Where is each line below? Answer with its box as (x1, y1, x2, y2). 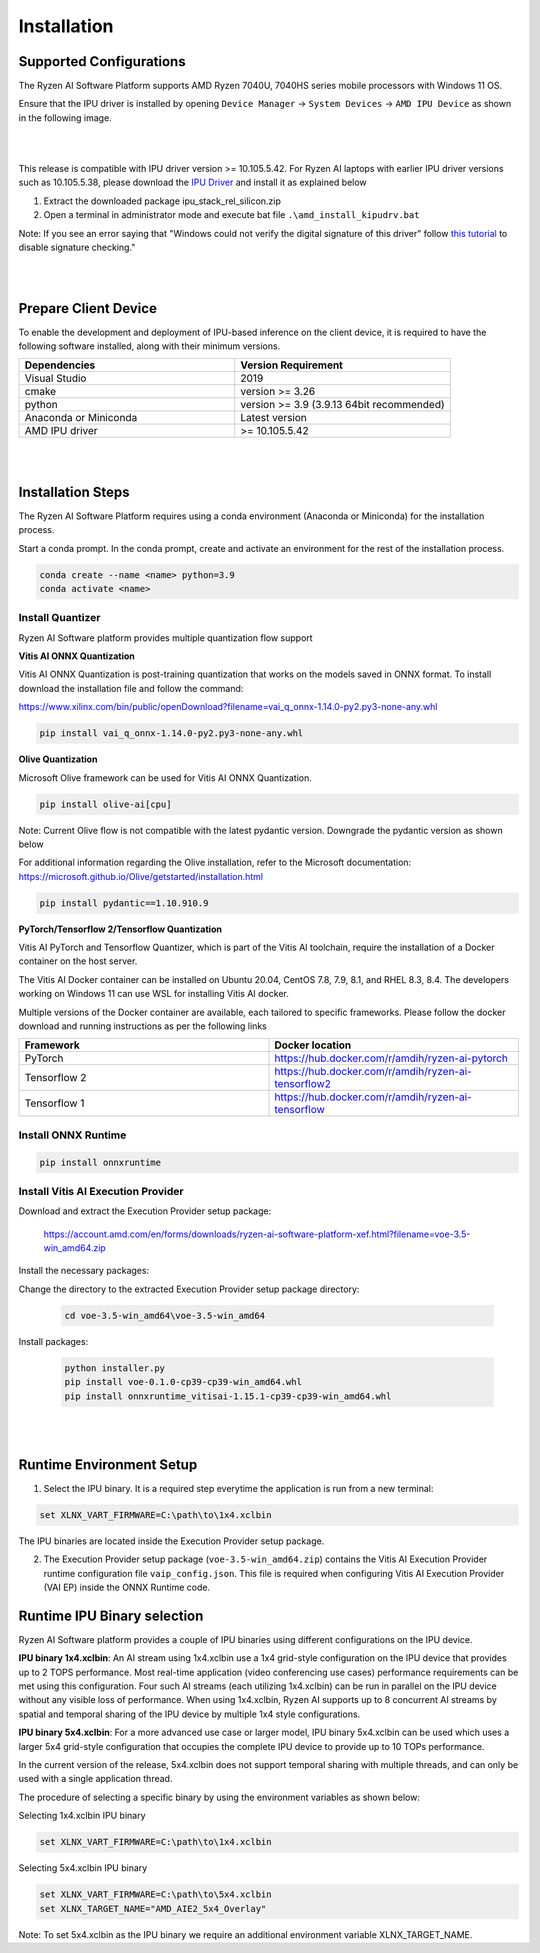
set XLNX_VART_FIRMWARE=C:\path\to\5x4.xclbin (39, 1889, 272, 1900)
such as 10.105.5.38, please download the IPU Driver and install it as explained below (18, 176, 367, 189)
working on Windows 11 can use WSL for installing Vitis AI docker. (18, 988, 289, 1000)
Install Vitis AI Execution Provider (18, 1184, 184, 1198)
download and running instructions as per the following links (18, 1020, 267, 1032)
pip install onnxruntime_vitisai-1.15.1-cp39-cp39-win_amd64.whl (64, 1390, 392, 1402)
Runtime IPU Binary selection (18, 1607, 204, 1624)
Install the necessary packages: (18, 1265, 150, 1277)
